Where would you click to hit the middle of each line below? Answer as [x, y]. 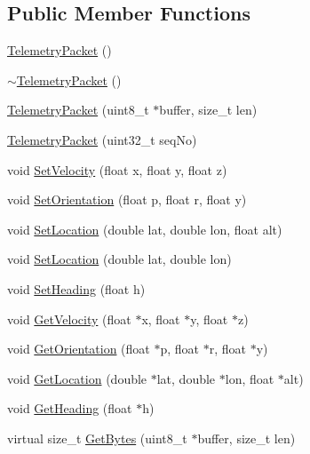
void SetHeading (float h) [76, 288]
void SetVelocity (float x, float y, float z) [117, 169]
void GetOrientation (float [79, 349]
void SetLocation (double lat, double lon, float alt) [145, 229]
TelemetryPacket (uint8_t [78, 110]
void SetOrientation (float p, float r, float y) [127, 199]
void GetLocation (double [77, 378]
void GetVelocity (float [69, 319]
